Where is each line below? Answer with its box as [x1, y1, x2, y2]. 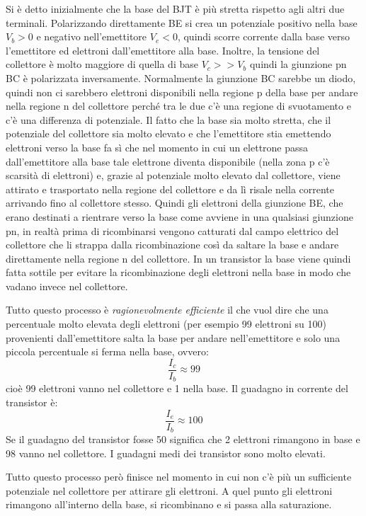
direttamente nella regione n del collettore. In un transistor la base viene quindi [6, 251, 351, 265]
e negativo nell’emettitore [36, 29, 147, 44]
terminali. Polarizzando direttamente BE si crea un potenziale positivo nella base [6, 15, 358, 30]
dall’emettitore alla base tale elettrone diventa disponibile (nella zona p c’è [6, 154, 330, 168]
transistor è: [6, 394, 58, 409]
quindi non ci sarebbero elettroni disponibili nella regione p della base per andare [6, 84, 358, 99]
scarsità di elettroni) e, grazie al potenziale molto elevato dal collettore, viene [6, 168, 341, 183]
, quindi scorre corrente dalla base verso [177, 29, 350, 44]
